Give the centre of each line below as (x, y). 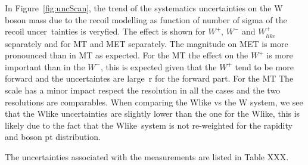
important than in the (45, 66)
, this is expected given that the (158, 66)
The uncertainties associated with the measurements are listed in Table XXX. (147, 156)
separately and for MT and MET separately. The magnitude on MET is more (147, 43)
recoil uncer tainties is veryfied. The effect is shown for (105, 31)
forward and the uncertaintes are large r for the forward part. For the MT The (149, 78)
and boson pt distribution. (53, 137)
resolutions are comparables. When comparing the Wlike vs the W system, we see (154, 102)
